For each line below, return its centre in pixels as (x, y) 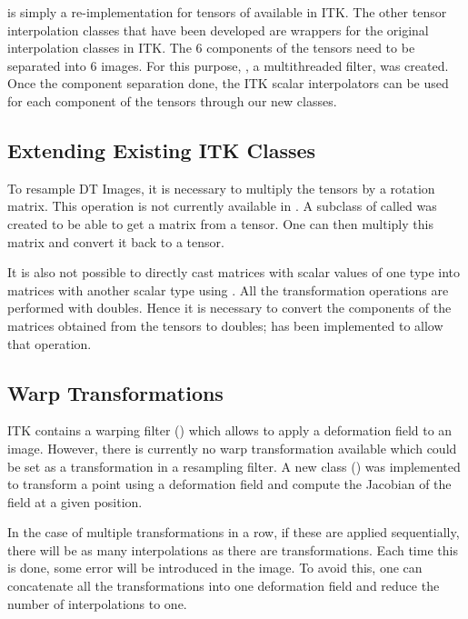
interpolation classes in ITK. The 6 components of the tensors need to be (211, 48)
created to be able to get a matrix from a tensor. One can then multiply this (220, 223)
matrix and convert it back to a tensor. (116, 241)
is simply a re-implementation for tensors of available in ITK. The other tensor (227, 12)
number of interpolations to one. (97, 603)
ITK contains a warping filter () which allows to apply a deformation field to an (230, 430)
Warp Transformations (115, 392)
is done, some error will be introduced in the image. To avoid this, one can (215, 568)
